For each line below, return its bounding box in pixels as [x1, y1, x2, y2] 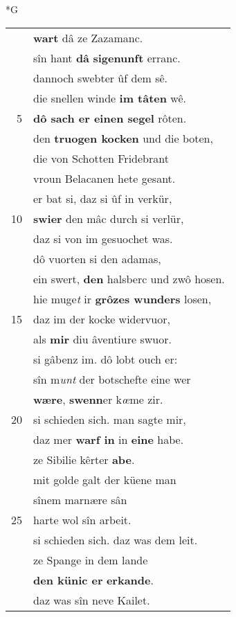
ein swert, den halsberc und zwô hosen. [33, 270, 225, 287]
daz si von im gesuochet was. [33, 230, 173, 247]
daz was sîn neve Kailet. [33, 591, 150, 608]
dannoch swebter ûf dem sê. [33, 69, 168, 86]
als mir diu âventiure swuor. [33, 330, 172, 347]
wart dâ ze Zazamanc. [33, 29, 143, 46]
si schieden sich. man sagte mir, [33, 411, 186, 427]
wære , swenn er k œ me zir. [33, 391, 163, 407]
